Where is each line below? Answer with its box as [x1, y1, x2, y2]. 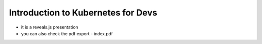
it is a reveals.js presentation [21, 24, 79, 30]
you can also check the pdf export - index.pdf [21, 30, 113, 36]
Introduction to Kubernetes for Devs [9, 7, 158, 18]
